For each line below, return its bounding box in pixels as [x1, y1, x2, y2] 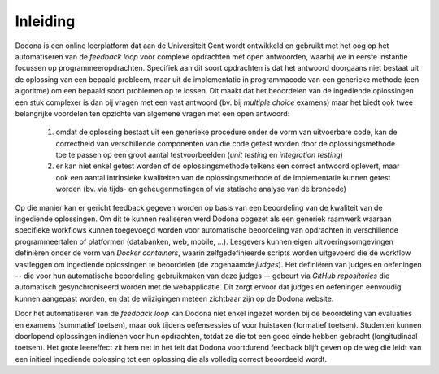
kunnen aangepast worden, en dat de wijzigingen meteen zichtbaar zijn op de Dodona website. [15, 294, 334, 303]
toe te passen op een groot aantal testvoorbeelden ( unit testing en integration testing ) [55, 150, 343, 160]
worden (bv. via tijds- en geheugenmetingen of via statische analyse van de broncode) [55, 184, 347, 194]
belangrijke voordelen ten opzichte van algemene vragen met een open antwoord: [15, 108, 290, 118]
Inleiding [15, 12, 76, 30]
